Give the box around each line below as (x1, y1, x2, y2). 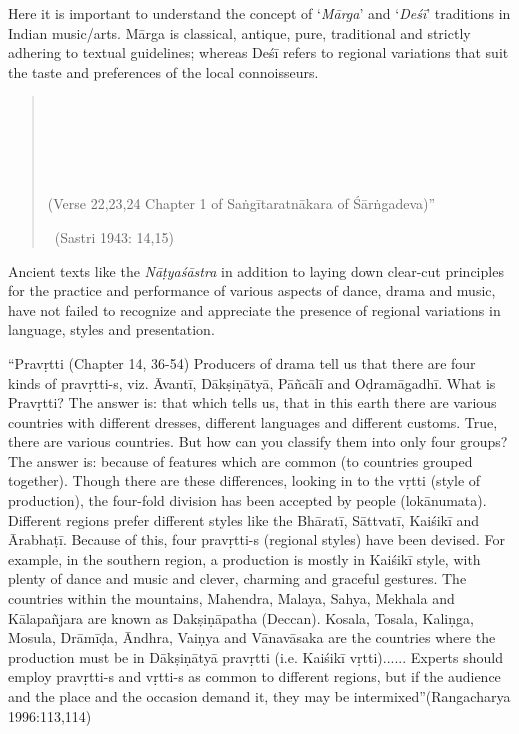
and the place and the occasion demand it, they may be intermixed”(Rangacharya (8, 686, 511, 706)
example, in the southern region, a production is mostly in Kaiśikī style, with (8, 548, 481, 569)
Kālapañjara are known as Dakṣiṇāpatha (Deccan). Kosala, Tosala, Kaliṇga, (8, 607, 474, 628)
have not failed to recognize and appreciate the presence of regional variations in (8, 299, 501, 320)
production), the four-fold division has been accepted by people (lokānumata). (8, 490, 487, 511)
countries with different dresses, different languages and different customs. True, (8, 411, 498, 432)
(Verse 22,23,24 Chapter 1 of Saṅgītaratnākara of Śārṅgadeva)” (47, 193, 436, 214)
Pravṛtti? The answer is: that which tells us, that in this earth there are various (8, 392, 497, 413)
